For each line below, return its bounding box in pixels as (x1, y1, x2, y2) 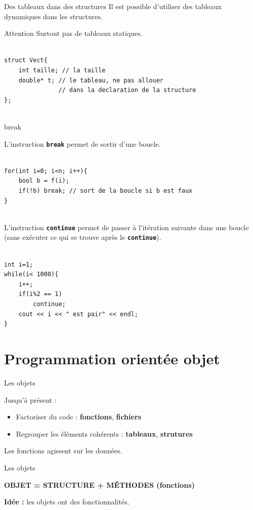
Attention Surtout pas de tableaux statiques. (4, 28, 143, 38)
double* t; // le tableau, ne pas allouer (18, 76, 163, 84)
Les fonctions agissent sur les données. (4, 445, 122, 456)
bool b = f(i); (18, 177, 69, 185)
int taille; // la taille (18, 66, 106, 74)
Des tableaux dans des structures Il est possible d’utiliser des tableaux (4, 1, 222, 11)
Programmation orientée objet (4, 348, 220, 368)
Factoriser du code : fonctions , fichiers (16, 411, 141, 422)
